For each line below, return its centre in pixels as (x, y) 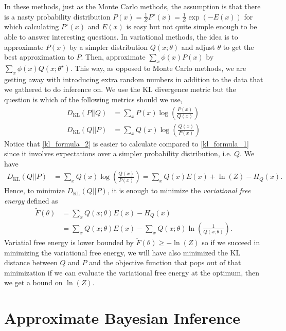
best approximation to (39, 57)
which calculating (32, 26)
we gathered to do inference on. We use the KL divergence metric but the (120, 89)
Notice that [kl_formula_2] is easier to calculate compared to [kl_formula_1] (127, 143)
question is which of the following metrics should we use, (93, 99)
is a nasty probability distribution (57, 16)
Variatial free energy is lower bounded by (69, 242)
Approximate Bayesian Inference (122, 318)
